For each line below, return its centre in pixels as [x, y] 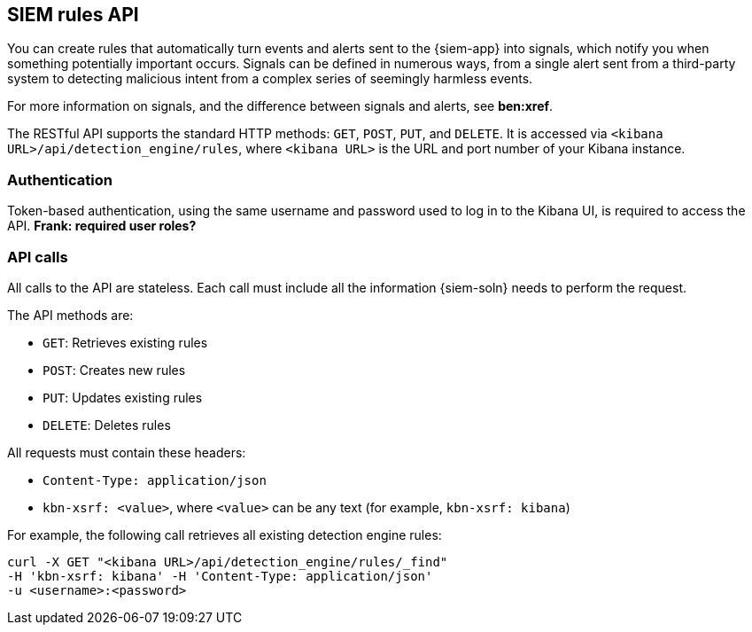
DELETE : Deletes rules [107, 425]
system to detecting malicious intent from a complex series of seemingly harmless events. [270, 79]
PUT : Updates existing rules [123, 397]
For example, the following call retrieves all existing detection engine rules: [225, 534]
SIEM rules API [73, 15]
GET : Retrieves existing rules [125, 342]
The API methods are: [70, 315]
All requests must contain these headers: [127, 452]
